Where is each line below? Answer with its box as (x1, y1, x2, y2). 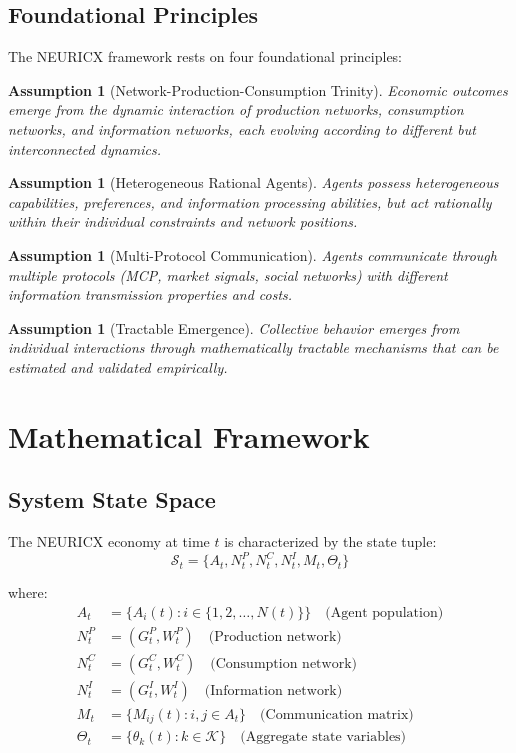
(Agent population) (325, 605, 444, 620)
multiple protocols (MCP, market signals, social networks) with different (8, 264, 448, 285)
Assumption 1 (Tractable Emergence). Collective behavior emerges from (8, 317, 460, 338)
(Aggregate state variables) (240, 730, 407, 745)
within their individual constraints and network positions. (8, 211, 358, 232)
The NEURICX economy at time (8, 531, 210, 552)
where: (8, 582, 48, 603)
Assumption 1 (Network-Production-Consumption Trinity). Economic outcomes (8, 79, 508, 100)
